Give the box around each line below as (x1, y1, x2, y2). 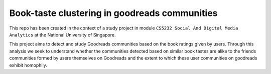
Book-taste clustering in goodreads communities (9, 7, 218, 18)
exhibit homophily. (9, 62, 47, 68)
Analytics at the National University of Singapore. (9, 31, 116, 37)
